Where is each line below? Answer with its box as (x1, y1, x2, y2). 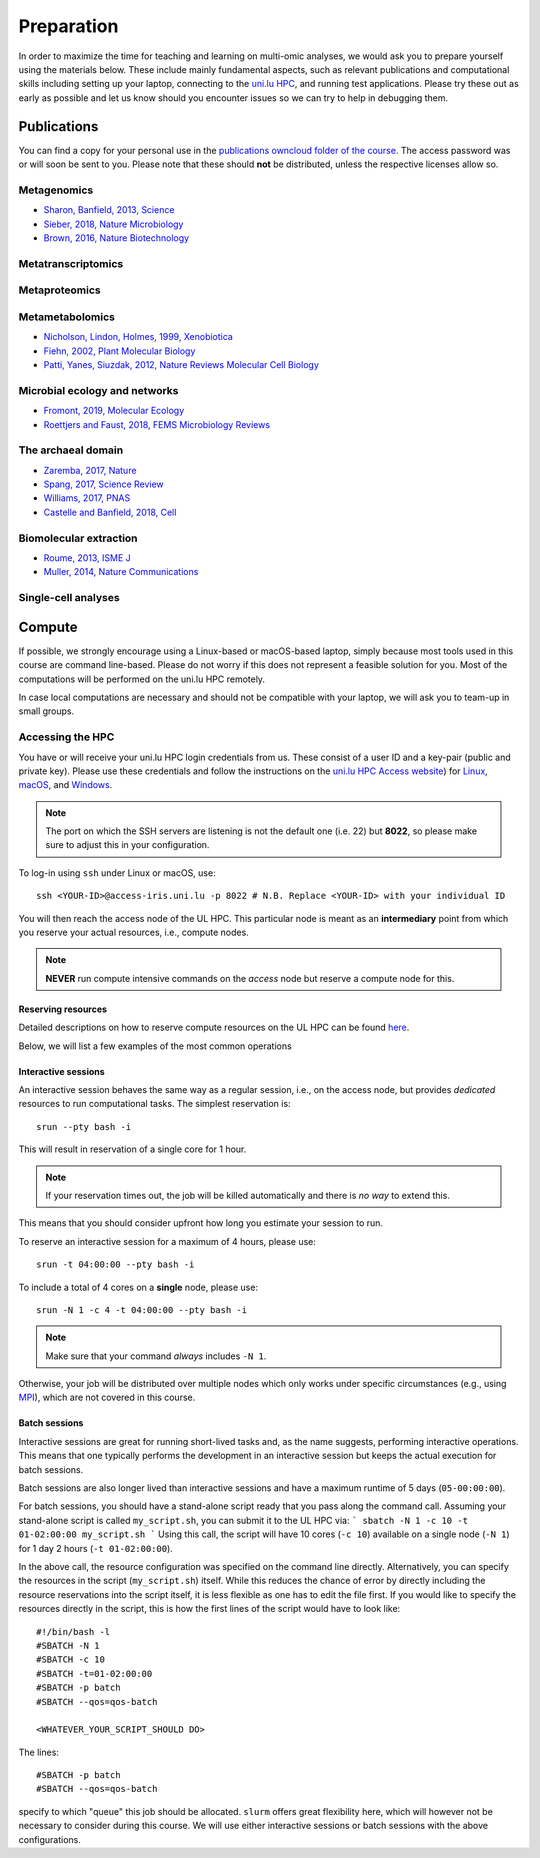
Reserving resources (18, 1003, 108, 1015)
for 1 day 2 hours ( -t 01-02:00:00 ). (18, 1542, 174, 1554)
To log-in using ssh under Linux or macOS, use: (18, 866, 216, 879)
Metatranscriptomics (18, 256, 124, 270)
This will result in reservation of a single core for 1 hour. (18, 1143, 247, 1155)
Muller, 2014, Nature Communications (43, 566, 199, 578)
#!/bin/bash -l (36, 1626, 111, 1637)
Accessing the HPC (18, 730, 115, 744)
